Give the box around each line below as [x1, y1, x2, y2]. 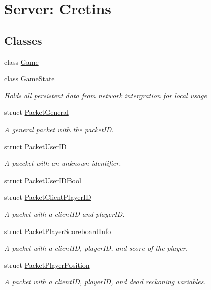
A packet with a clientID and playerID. [4, 208, 125, 219]
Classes [4, 32, 42, 48]
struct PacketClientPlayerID [4, 192, 91, 202]
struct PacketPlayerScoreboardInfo [4, 225, 111, 236]
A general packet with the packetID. [4, 124, 114, 134]
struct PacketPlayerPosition [4, 259, 90, 270]
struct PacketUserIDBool [4, 175, 81, 185]
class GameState [4, 73, 55, 84]
